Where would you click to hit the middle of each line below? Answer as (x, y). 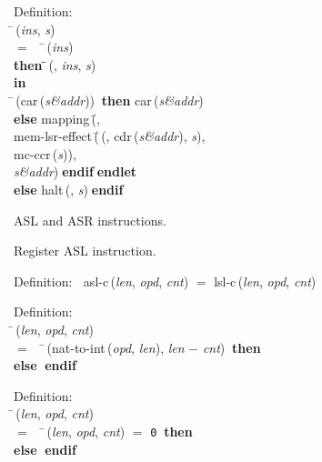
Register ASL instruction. (85, 251)
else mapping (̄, (57, 118)
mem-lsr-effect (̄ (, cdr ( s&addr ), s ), (110, 136)
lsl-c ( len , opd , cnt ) (265, 281)
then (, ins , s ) (55, 64)
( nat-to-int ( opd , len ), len (116, 347)
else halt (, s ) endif (69, 189)
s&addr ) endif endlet (75, 171)
